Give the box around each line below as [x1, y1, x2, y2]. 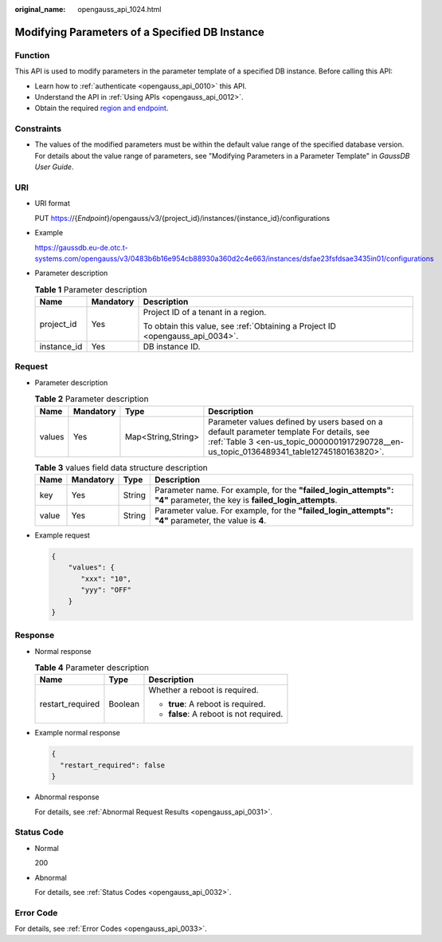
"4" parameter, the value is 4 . [155, 515, 267, 526]
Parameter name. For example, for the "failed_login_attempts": [155, 485, 394, 495]
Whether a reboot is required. [148, 684, 259, 696]
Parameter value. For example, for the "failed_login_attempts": [155, 505, 393, 516]
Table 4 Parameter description [34, 662, 150, 673]
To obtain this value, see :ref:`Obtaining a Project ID [143, 321, 336, 332]
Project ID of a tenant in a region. [143, 307, 267, 318]
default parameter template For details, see [208, 426, 370, 437]
